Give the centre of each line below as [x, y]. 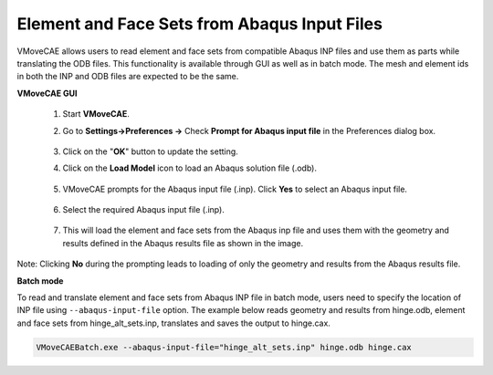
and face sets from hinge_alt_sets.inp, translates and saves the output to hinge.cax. [173, 323]
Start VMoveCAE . [96, 114]
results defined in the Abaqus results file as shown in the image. [183, 243]
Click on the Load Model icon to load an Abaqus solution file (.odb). [189, 168]
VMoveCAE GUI [47, 93]
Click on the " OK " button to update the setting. [151, 151]
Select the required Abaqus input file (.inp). [144, 210]
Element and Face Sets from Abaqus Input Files [200, 24]
